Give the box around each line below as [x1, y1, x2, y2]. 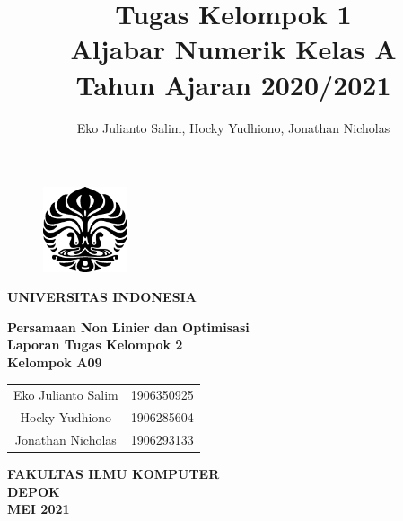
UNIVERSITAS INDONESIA [7, 287, 197, 306]
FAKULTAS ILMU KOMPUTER [7, 464, 220, 483]
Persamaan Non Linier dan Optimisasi [7, 317, 250, 336]
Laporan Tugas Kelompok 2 [7, 335, 183, 354]
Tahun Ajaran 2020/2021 [75, 66, 391, 102]
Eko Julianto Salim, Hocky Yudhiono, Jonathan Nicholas [76, 118, 390, 137]
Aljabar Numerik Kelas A [70, 31, 397, 67]
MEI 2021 [7, 499, 70, 518]
